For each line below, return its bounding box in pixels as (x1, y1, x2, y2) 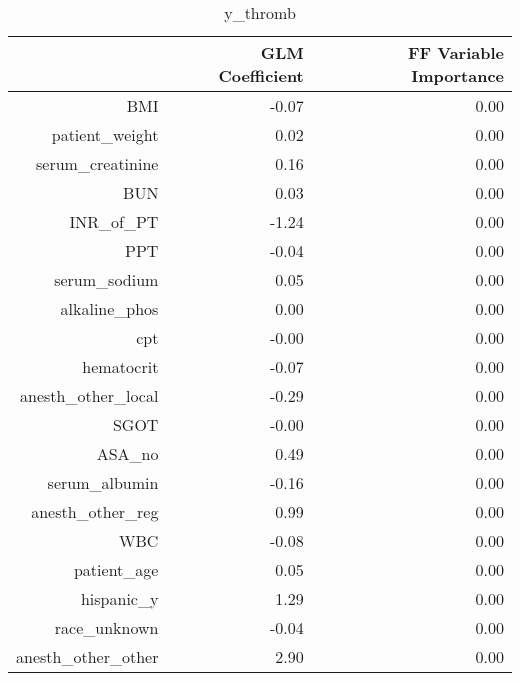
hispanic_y (80, 587, 159, 610)
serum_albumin (47, 471, 159, 494)
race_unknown (54, 616, 159, 639)
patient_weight (51, 123, 159, 146)
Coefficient (218, 64, 304, 87)
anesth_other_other (16, 645, 159, 668)
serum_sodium (54, 268, 159, 291)
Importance (411, 64, 504, 87)
